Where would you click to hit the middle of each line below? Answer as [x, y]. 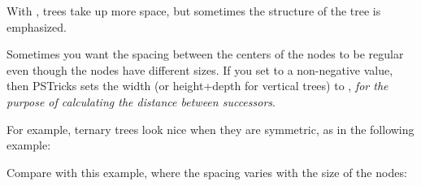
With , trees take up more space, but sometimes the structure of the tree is [194, 11]
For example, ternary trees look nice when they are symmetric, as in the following [210, 129]
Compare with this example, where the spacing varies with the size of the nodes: [207, 172]
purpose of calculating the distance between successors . [141, 101]
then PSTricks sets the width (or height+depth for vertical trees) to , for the [197, 86]
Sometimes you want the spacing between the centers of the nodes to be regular [205, 54]
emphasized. [37, 26]
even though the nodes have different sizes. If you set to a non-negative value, [200, 69]
